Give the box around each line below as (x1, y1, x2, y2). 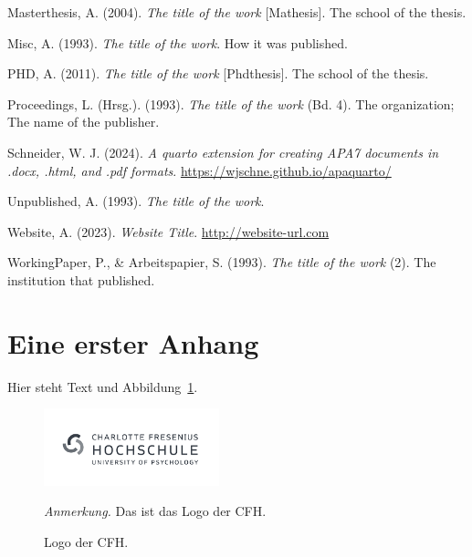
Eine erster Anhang (7, 324, 259, 361)
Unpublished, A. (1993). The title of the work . (7, 191, 265, 211)
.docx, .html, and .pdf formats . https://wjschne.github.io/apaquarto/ (7, 160, 392, 180)
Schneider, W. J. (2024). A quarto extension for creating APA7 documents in (7, 142, 439, 161)
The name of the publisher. (7, 112, 160, 131)
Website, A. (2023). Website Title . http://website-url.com (7, 222, 330, 241)
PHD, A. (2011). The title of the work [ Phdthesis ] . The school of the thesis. (7, 64, 429, 83)
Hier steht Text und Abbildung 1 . (7, 376, 198, 396)
